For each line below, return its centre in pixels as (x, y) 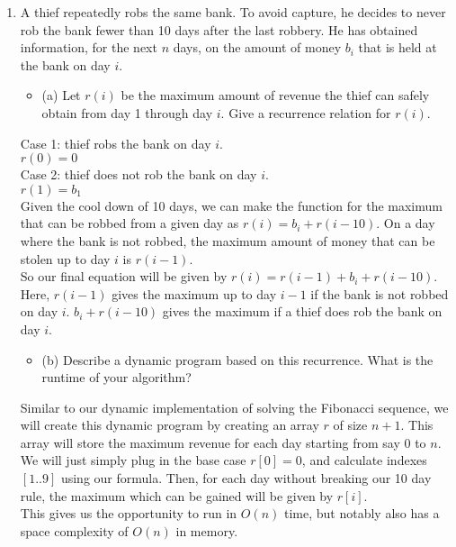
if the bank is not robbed (380, 293)
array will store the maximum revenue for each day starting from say (210, 442)
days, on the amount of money (257, 47)
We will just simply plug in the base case (133, 460)
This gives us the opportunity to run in (129, 513)
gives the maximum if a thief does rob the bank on (302, 311)
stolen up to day (65, 258)
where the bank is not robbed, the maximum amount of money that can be (228, 240)
